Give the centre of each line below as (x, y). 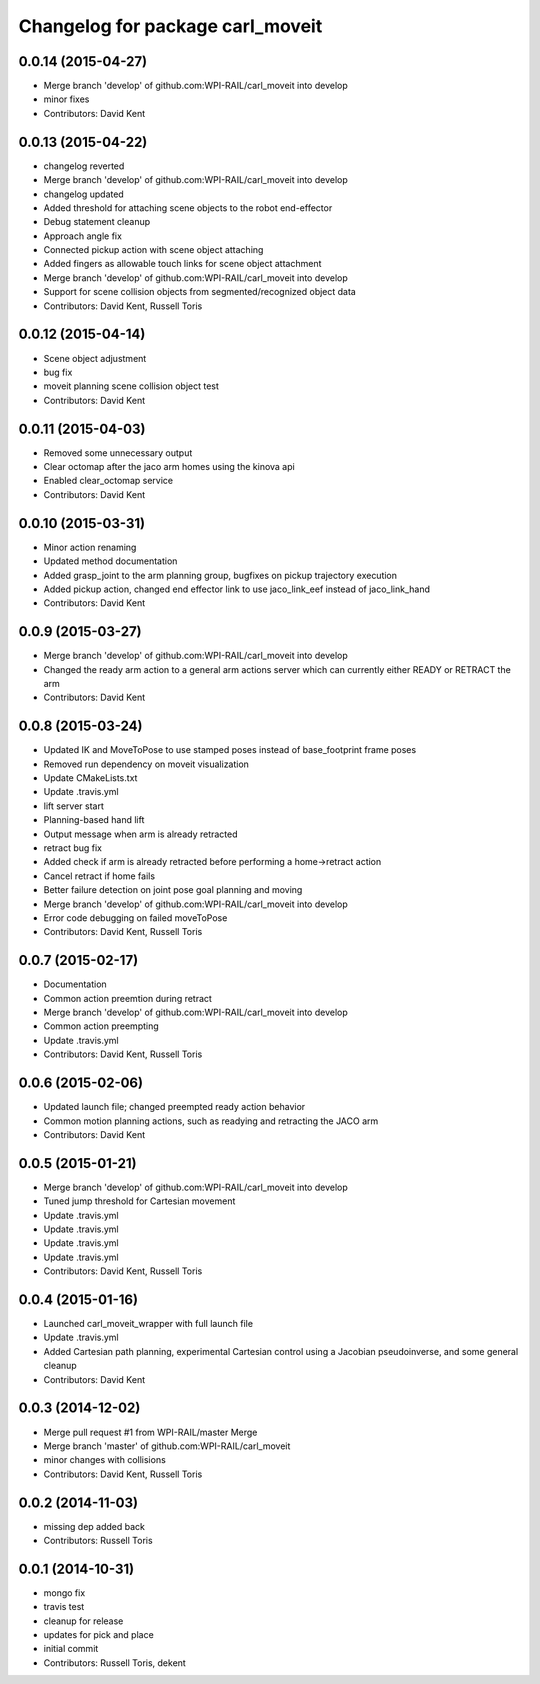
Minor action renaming (90, 547)
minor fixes (66, 99)
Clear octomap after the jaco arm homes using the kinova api (169, 467)
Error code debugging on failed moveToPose (135, 917)
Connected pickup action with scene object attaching (153, 250)
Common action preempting (101, 1026)
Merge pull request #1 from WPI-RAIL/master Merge (150, 1432)
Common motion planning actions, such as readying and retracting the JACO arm (211, 1121)
